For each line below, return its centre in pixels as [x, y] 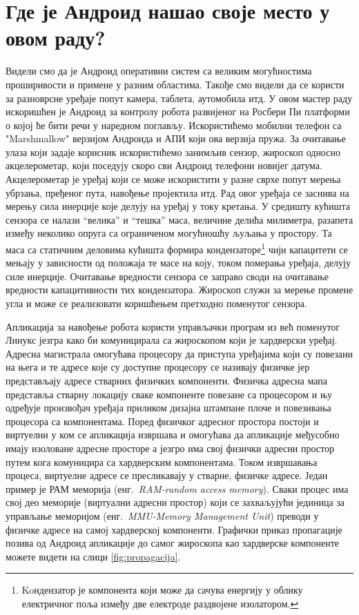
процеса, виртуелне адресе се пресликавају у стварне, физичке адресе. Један [167, 475]
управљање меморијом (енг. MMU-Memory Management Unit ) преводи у [162, 515]
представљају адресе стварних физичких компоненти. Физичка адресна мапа [166, 381]
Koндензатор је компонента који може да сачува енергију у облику [162, 590]
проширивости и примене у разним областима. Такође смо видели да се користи [175, 84]
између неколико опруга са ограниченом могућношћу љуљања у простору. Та [169, 233]
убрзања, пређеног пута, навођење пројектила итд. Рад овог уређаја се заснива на [177, 192]
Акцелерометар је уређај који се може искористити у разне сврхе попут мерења [173, 179]
